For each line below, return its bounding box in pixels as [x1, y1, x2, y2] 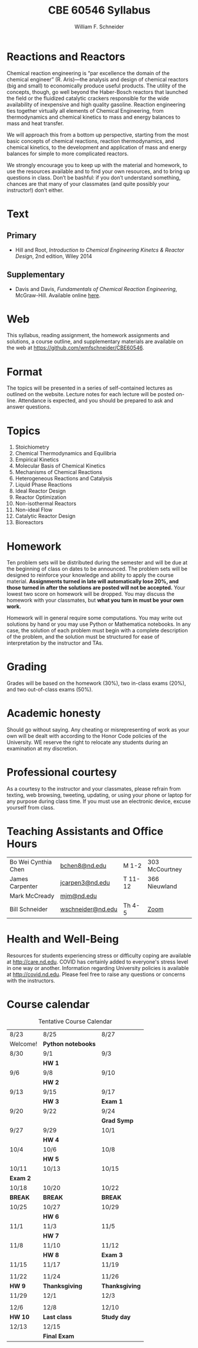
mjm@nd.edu [60, 892, 98, 900]
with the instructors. [6, 977, 55, 984]
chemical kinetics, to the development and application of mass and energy [6, 143, 187, 151]
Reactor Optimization [15, 494, 66, 501]
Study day [101, 1313, 131, 1321]
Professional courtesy [6, 766, 117, 779]
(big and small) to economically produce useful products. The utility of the [6, 82, 186, 89]
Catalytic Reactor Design [15, 513, 76, 520]
